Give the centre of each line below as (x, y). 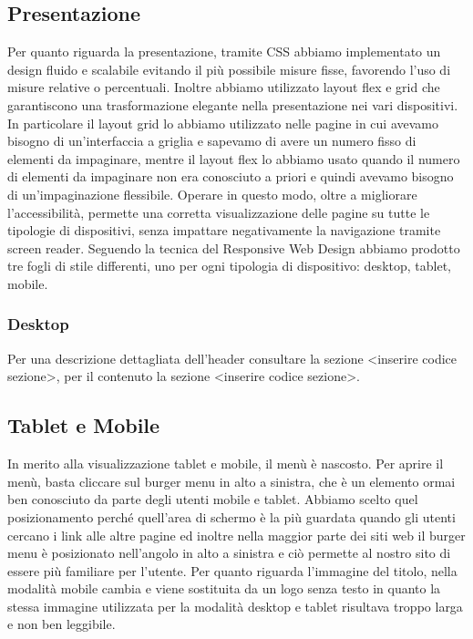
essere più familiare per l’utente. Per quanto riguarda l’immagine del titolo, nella (232, 570)
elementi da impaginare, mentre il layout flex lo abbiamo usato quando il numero (234, 158)
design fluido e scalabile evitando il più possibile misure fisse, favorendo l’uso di (229, 69)
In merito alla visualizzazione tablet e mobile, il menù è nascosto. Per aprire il (226, 464)
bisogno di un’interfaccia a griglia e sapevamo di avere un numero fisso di (212, 141)
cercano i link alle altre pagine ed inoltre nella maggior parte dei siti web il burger (236, 535)
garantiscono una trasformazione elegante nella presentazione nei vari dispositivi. (233, 104)
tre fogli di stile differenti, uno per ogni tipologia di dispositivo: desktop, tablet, (229, 266)
